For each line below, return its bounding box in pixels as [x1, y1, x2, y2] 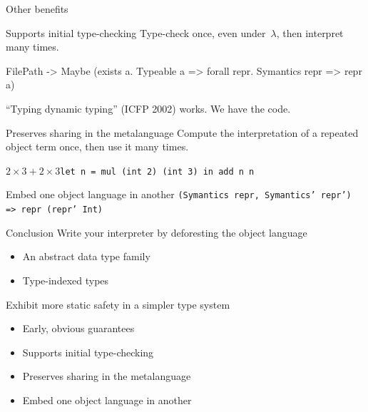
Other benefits [6, 1, 68, 16]
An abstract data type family [22, 249, 150, 264]
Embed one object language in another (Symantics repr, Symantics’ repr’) [6, 187, 352, 202]
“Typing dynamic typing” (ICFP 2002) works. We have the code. [6, 101, 291, 115]
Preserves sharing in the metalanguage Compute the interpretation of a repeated [6, 125, 359, 140]
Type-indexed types [22, 272, 109, 287]
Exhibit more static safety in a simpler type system [6, 297, 230, 311]
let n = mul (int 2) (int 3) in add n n [60, 166, 255, 177]
